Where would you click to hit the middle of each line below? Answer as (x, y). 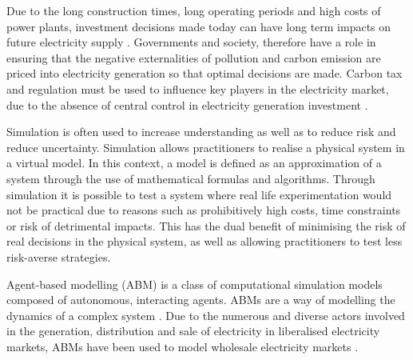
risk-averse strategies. (59, 256)
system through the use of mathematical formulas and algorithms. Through (191, 178)
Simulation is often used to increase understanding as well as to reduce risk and (201, 132)
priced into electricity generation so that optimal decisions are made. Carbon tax (205, 73)
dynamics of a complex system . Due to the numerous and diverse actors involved (206, 315)
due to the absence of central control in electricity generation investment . (187, 104)
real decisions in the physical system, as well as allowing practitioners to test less (205, 241)
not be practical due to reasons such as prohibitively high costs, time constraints (204, 210)
